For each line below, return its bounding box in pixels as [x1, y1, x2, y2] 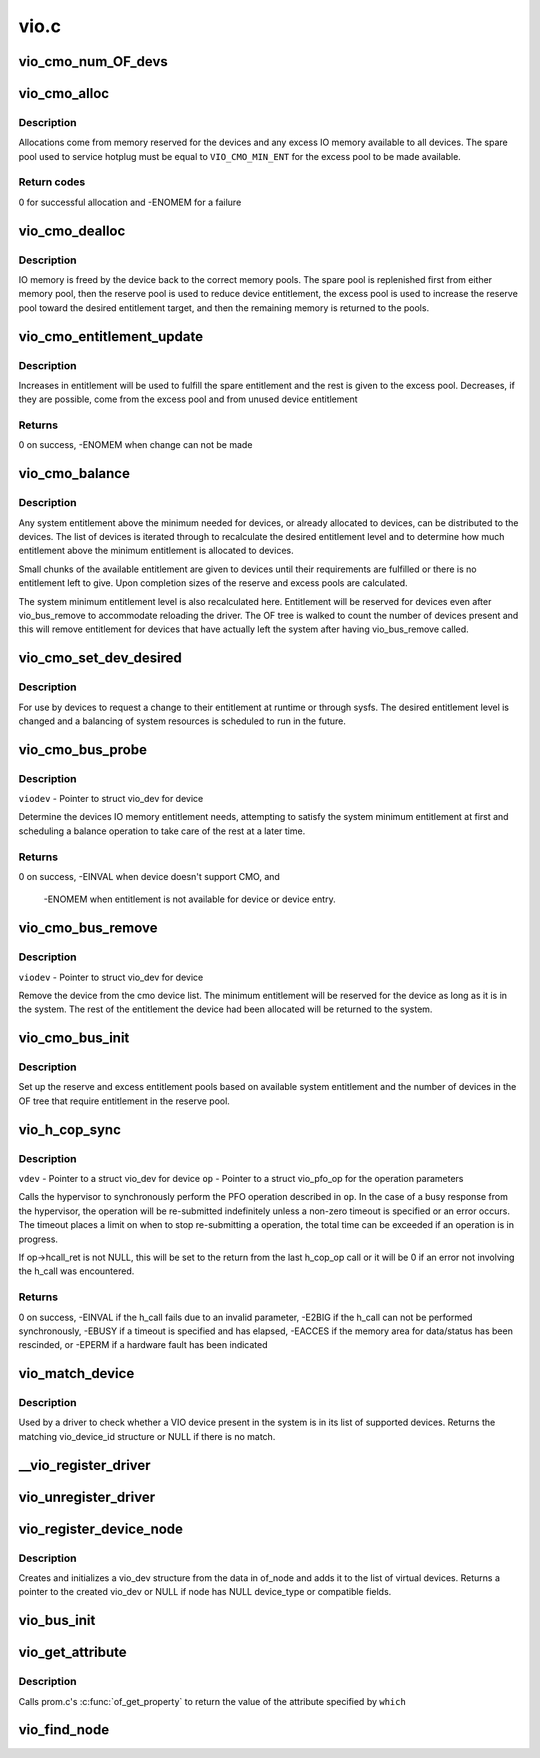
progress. [18, 1233, 59, 1245]
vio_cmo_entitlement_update [18, 328, 204, 345]
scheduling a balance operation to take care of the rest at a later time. [18, 825, 306, 837]
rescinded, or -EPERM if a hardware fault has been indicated [18, 1339, 269, 1351]
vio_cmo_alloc [18, 85, 110, 102]
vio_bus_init [18, 1612, 96, 1629]
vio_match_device [18, 1365, 135, 1382]
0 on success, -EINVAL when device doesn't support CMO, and [18, 871, 280, 882]
